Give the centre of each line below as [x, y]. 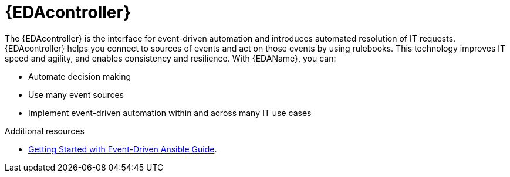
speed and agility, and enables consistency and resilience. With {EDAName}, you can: [170, 58]
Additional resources [45, 131]
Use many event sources [76, 94]
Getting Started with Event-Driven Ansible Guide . [123, 149]
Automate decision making [80, 76]
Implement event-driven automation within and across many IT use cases [170, 113]
